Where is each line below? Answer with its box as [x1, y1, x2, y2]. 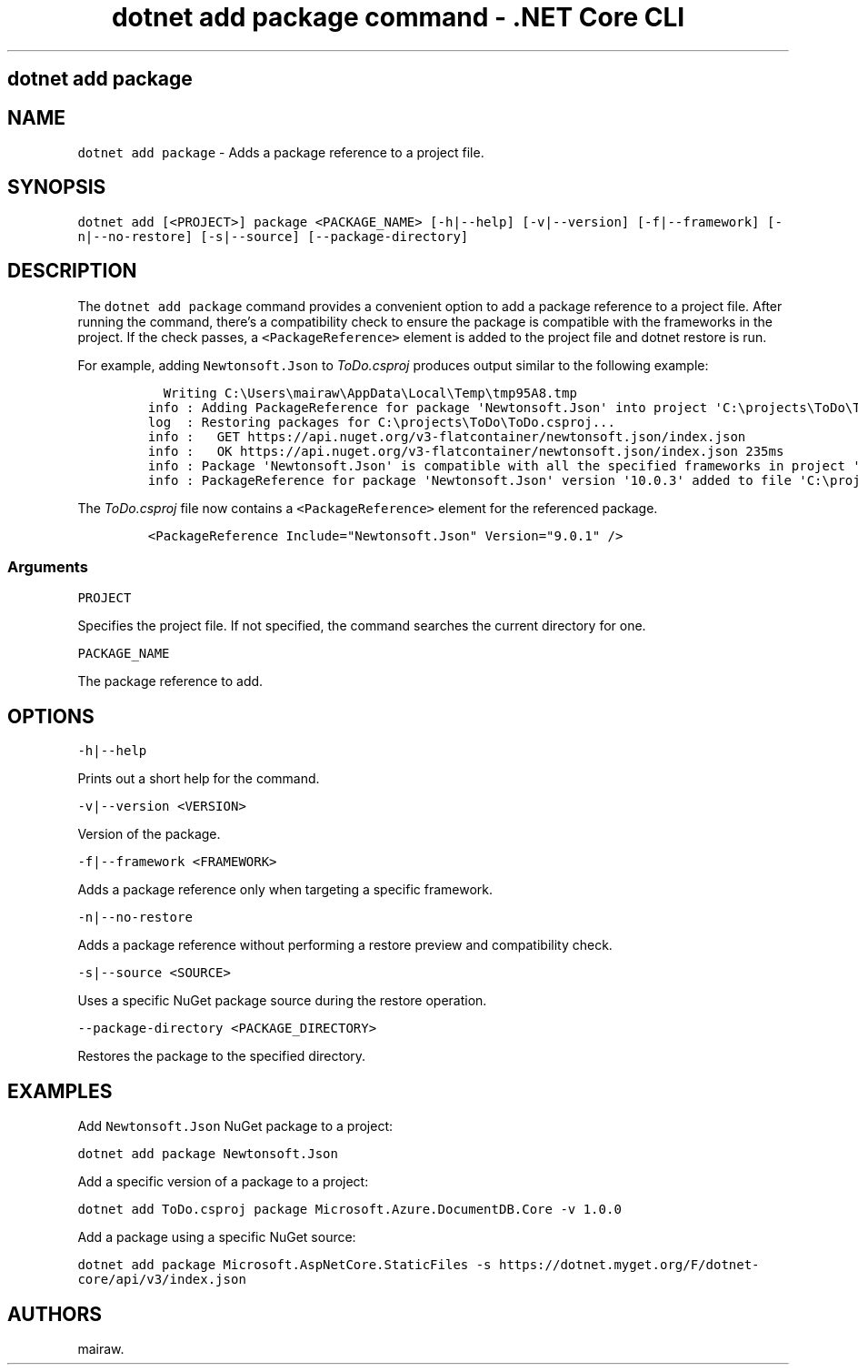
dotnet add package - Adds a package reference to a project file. [77, 145, 484, 161]
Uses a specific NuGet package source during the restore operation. [77, 993, 487, 1009]
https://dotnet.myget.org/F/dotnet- [498, 1257, 760, 1273]
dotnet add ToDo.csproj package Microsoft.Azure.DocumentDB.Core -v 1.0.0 [77, 1202, 622, 1217]
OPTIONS [7, 704, 95, 728]
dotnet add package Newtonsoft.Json [77, 1146, 338, 1162]
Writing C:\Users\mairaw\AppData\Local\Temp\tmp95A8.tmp [163, 385, 577, 400]
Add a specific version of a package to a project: [77, 1174, 369, 1190]
